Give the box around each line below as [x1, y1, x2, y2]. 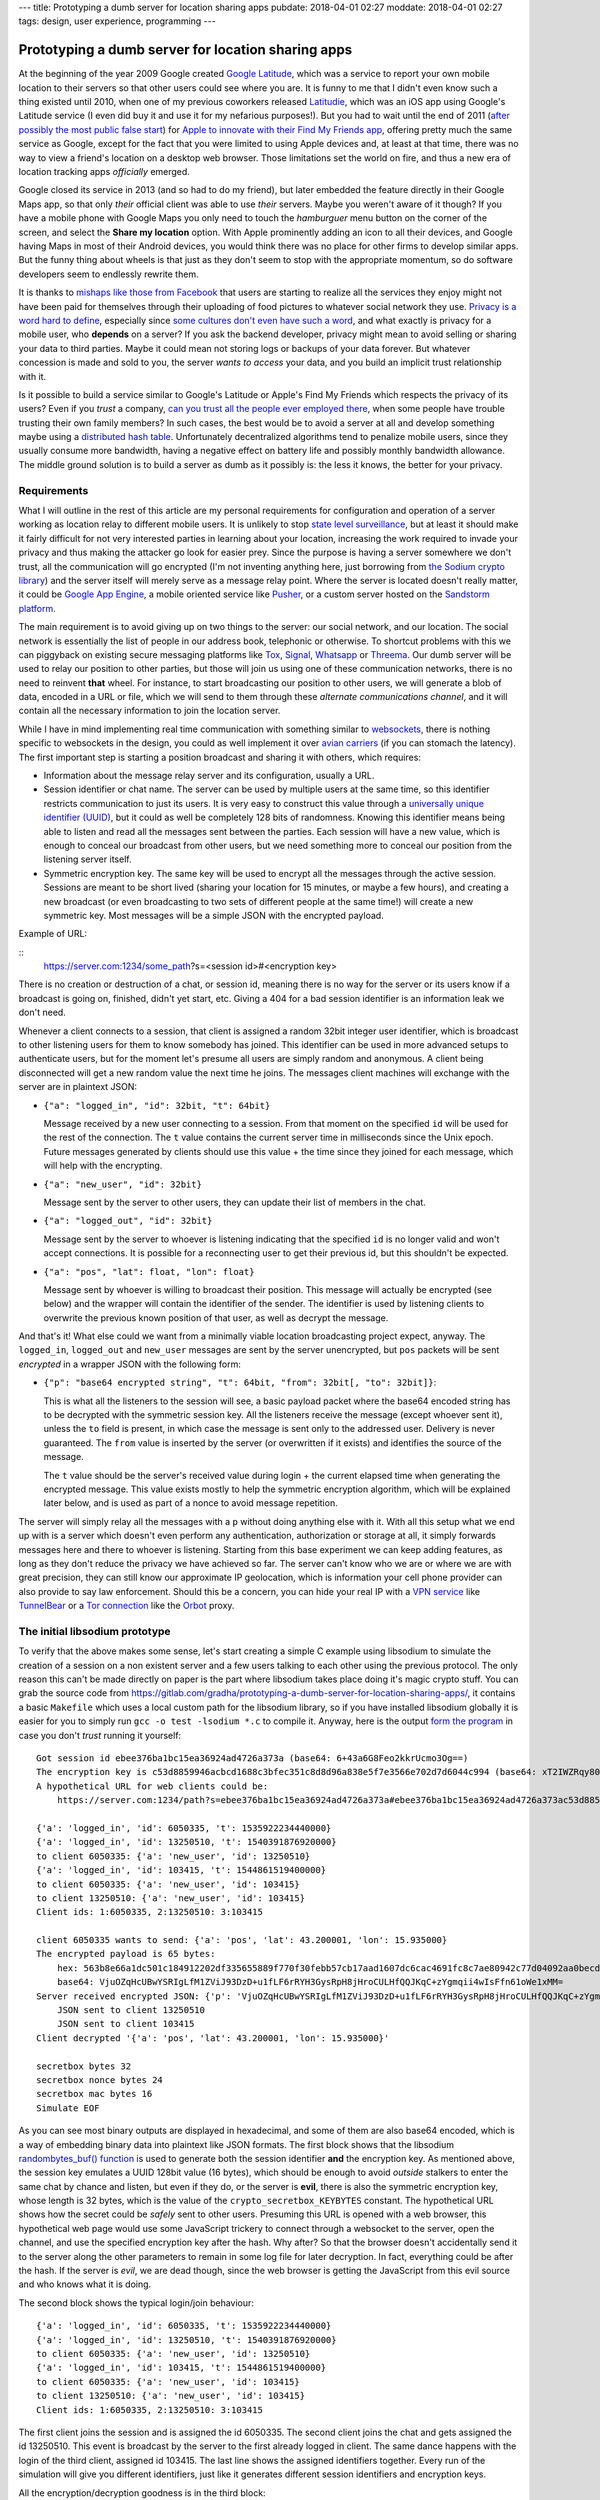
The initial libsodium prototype [18, 1624, 171, 1638]
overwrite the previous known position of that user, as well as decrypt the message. [43, 1311, 389, 1324]
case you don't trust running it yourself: [18, 1729, 182, 1741]
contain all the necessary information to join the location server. [18, 705, 281, 717]
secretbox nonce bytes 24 [36, 2074, 164, 2085]
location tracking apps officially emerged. [18, 166, 190, 178]
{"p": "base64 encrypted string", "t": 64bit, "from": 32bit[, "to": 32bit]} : [43, 1376, 437, 1389]
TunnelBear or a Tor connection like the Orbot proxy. [18, 1600, 235, 1612]
